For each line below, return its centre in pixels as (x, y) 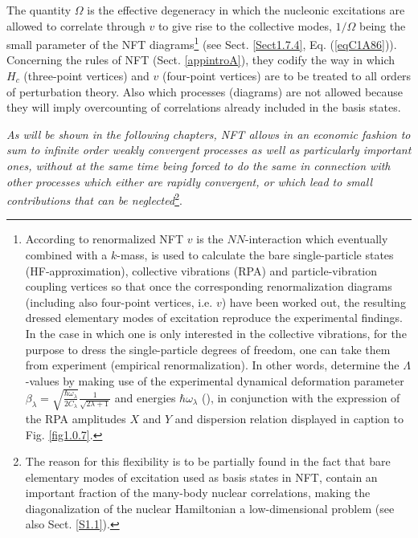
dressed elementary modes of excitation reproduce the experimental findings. (214, 318)
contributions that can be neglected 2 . (94, 199)
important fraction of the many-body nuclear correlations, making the (198, 493)
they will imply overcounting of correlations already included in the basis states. (204, 107)
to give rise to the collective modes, (245, 25)
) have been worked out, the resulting (313, 302)
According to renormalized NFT (104, 239)
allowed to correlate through (76, 25)
